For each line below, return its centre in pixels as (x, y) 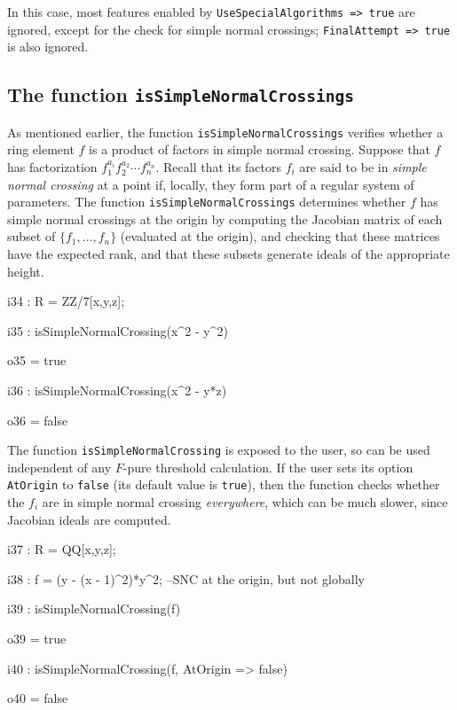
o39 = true (37, 638)
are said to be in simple (363, 166)
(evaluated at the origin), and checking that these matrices (280, 236)
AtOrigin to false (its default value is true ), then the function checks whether (224, 484)
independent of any (59, 467)
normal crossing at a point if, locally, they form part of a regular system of (211, 184)
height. (26, 271)
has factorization (52, 166)
